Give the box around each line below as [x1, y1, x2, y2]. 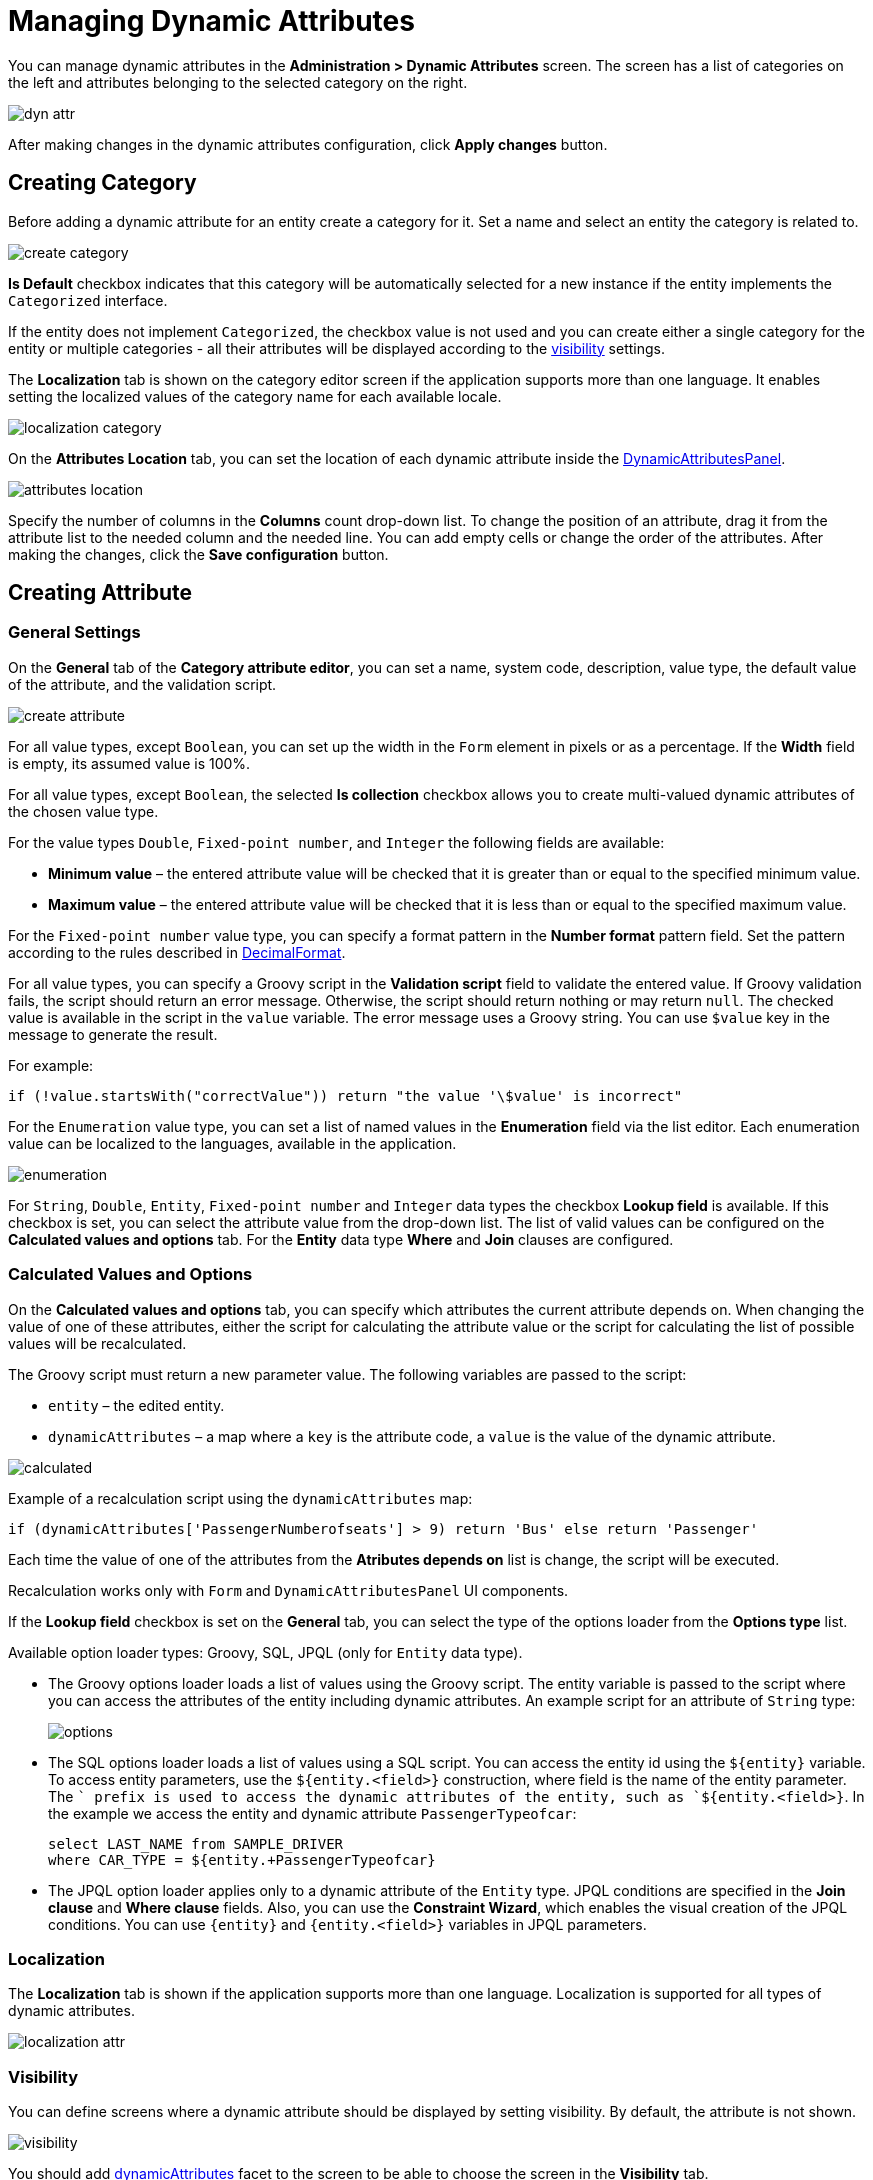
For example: [8, 1056, 94, 1074]
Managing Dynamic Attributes [8, 4, 415, 38]
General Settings [8, 622, 141, 643]
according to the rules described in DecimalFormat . [8, 943, 346, 961]
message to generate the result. [8, 1025, 218, 1043]
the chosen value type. [8, 802, 159, 820]
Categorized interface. [8, 291, 168, 309]
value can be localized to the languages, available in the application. [8, 1134, 457, 1152]
